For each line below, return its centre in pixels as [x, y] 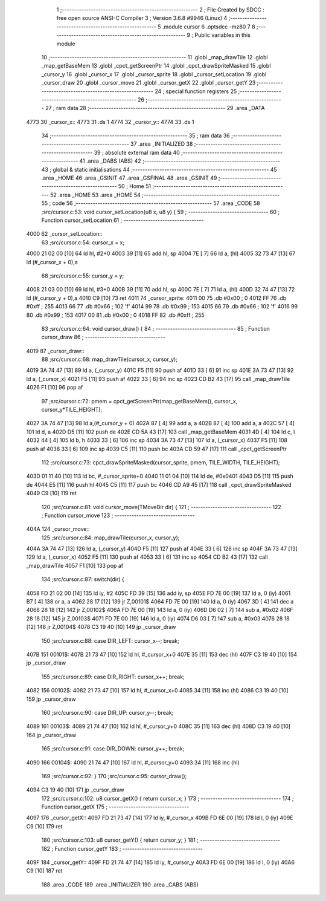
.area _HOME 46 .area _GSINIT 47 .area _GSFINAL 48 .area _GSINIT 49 [129, 178]
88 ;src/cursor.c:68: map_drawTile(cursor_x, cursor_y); [110, 359]
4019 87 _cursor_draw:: [55, 351]
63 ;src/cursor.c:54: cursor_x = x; [83, 242]
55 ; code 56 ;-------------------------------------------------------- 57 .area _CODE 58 [151, 203]
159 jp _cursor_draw [51, 699]
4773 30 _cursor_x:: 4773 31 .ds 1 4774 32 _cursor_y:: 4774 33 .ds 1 [110, 122]
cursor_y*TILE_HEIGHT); [72, 410]
